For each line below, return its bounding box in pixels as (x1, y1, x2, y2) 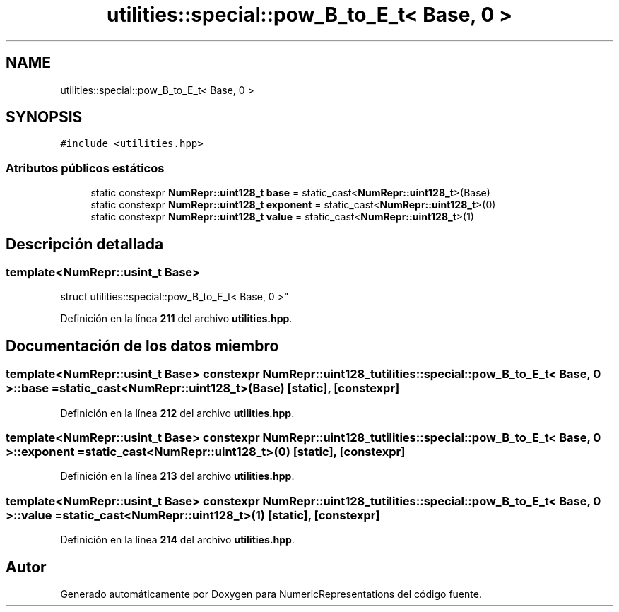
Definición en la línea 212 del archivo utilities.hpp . (60, 406, 295, 419)
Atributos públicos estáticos (6, 160, 165, 175)
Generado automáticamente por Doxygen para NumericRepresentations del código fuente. (60, 587, 482, 600)
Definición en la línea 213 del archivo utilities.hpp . (60, 470, 295, 483)
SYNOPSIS (6, 108, 83, 126)
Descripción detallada (6, 235, 164, 253)
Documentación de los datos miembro (6, 336, 279, 355)
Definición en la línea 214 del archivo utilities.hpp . (60, 534, 295, 546)
